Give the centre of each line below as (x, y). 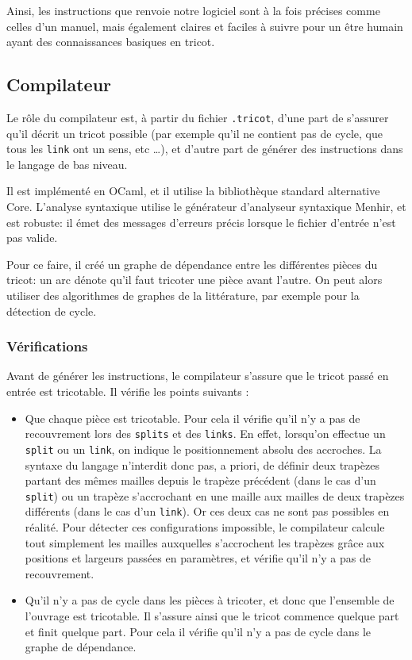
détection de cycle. (52, 311)
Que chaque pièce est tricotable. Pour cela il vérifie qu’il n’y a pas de (193, 418)
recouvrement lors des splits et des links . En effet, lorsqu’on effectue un (205, 434)
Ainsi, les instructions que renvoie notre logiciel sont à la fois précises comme (193, 10)
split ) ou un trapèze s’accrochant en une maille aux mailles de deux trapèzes (215, 495)
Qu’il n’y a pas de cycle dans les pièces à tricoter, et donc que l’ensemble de (210, 600)
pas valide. (32, 238)
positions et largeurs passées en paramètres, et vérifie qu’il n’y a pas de (198, 558)
